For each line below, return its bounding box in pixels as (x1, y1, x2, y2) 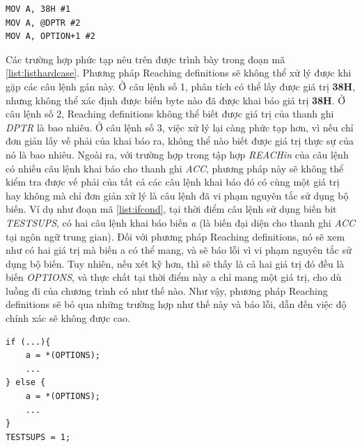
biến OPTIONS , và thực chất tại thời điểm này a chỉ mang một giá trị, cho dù (6, 270, 342, 284)
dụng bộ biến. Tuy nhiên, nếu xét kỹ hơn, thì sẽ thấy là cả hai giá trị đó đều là (6, 256, 345, 270)
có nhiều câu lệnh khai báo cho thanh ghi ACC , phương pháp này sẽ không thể (6, 161, 344, 175)
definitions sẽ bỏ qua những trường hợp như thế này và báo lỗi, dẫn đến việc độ (6, 297, 347, 311)
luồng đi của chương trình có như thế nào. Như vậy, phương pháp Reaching (6, 283, 328, 298)
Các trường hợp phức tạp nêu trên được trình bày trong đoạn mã (6, 51, 285, 66)
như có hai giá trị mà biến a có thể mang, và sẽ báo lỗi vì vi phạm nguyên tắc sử (6, 243, 352, 257)
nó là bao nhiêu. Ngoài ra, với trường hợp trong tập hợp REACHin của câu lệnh (6, 147, 349, 161)
